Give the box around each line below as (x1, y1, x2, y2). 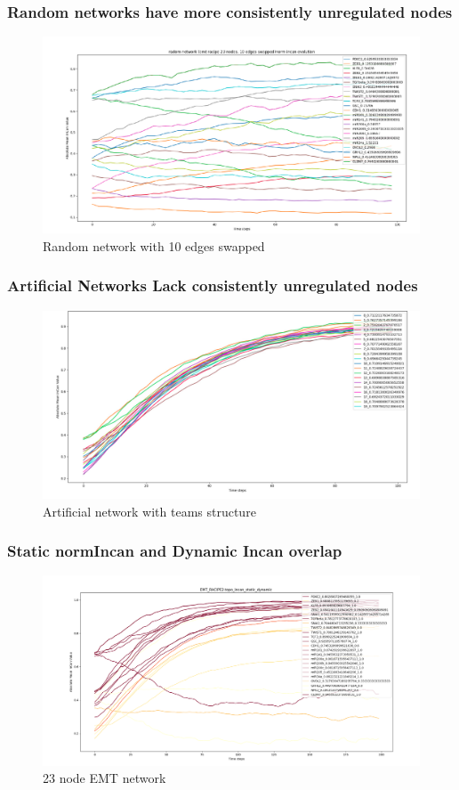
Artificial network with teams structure (43, 501, 256, 520)
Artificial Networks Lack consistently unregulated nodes (7, 274, 418, 297)
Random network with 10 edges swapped (43, 236, 265, 255)
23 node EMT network (43, 769, 166, 787)
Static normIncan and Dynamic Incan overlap (7, 540, 342, 562)
